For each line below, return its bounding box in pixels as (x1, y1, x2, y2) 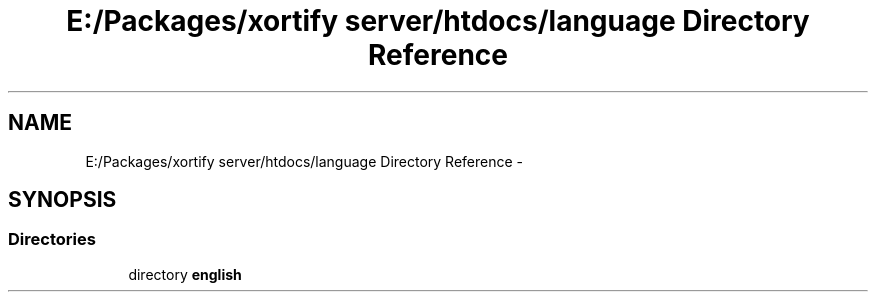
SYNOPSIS (8, 187, 117, 213)
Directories (8, 229, 96, 250)
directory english (128, 265, 242, 283)
